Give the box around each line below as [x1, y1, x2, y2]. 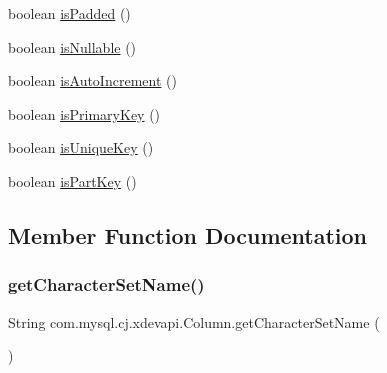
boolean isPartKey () [8, 170, 137, 191]
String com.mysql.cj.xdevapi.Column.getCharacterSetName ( [8, 311, 380, 332]
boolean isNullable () [8, 36, 137, 57]
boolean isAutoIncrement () [8, 70, 177, 91]
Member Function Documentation [8, 219, 368, 250]
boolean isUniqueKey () [8, 137, 154, 158]
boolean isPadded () [8, 3, 131, 23]
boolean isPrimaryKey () [8, 103, 161, 124]
